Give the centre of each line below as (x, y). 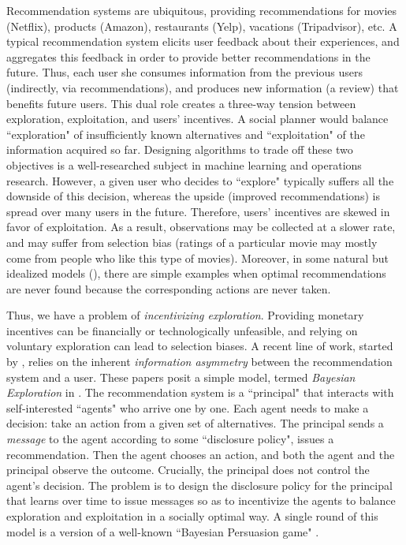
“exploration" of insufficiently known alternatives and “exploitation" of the (186, 134)
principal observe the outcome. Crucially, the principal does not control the (188, 470)
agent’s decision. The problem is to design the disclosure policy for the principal (199, 485)
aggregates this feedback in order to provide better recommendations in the (188, 56)
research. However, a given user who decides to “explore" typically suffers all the (200, 180)
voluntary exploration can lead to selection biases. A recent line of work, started (200, 346)
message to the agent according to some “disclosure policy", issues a (170, 439)
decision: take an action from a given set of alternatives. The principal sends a (195, 423)
